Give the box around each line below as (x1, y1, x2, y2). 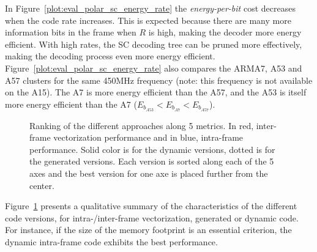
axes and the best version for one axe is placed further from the (29, 166, 268, 179)
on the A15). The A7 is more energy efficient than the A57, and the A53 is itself (5, 86, 307, 98)
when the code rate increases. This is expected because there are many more (5, 13, 291, 26)
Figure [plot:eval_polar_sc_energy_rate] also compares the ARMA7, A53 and (5, 61, 302, 74)
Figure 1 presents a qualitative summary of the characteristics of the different (5, 199, 297, 212)
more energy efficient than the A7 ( (5, 97, 137, 110)
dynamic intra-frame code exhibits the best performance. (5, 235, 218, 248)
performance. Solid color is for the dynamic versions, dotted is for (29, 143, 275, 155)
